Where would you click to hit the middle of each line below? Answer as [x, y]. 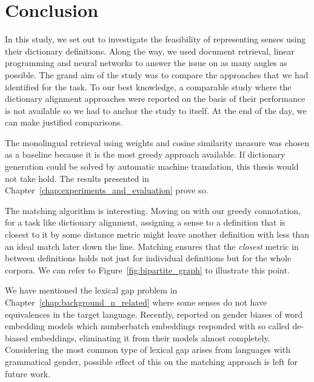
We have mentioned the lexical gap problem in [91, 290]
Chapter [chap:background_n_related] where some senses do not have [136, 302]
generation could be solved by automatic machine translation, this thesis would [152, 166]
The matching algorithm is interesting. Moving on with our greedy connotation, [153, 210]
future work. [28, 373]
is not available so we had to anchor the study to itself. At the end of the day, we [156, 110]
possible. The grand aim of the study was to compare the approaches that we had [157, 74]
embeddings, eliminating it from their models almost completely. [150, 337]
